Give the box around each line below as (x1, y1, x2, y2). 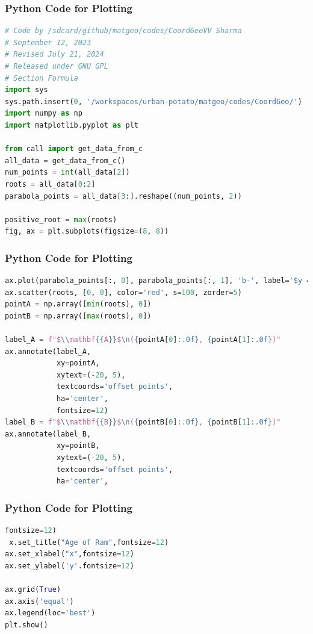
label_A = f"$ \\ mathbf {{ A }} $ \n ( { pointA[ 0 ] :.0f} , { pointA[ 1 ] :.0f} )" (5, 335, 281, 344)
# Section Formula (5, 73, 78, 82)
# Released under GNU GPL (5, 62, 108, 70)
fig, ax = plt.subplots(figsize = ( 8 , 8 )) (5, 227, 169, 236)
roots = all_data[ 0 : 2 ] (5, 179, 96, 188)
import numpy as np (5, 109, 82, 118)
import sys (5, 85, 48, 95)
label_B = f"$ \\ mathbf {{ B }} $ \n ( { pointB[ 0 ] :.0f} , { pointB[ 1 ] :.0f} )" (5, 418, 281, 427)
